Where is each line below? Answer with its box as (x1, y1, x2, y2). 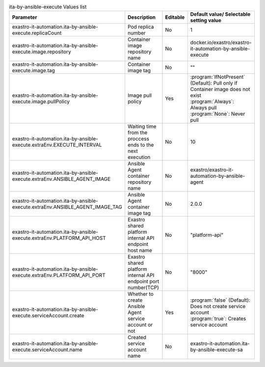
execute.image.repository (12, 48, 71, 55)
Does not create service (190, 303, 246, 310)
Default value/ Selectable (190, 11, 251, 18)
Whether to (128, 291, 154, 298)
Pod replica (128, 24, 154, 31)
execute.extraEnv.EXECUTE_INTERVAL (12, 142, 102, 149)
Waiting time (128, 123, 157, 130)
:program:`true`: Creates (190, 315, 246, 322)
